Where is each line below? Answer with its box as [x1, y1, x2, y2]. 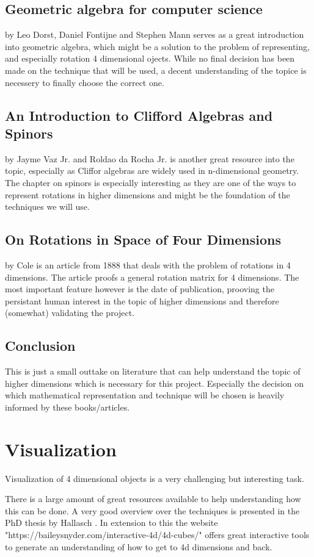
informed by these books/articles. [5, 400, 130, 413]
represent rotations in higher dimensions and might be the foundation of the [5, 188, 290, 201]
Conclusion [5, 336, 76, 355]
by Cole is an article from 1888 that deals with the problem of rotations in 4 [5, 258, 291, 271]
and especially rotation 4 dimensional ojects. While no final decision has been [5, 52, 295, 65]
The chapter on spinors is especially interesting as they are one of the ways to [5, 176, 296, 189]
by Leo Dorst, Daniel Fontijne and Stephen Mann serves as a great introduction [5, 28, 304, 41]
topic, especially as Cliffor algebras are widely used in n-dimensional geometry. [5, 164, 299, 177]
